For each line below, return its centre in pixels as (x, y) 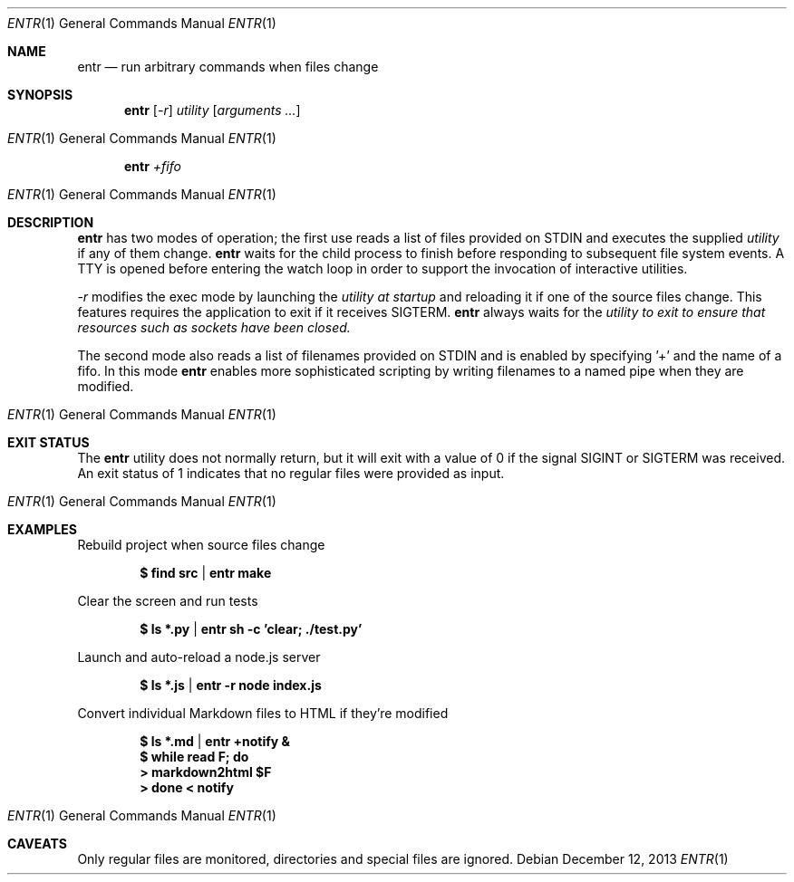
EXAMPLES (42, 529)
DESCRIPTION (51, 222)
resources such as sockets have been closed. (214, 327)
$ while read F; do (194, 757)
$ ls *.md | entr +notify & (215, 741)
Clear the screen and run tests (168, 601)
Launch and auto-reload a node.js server (199, 657)
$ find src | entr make (206, 573)
